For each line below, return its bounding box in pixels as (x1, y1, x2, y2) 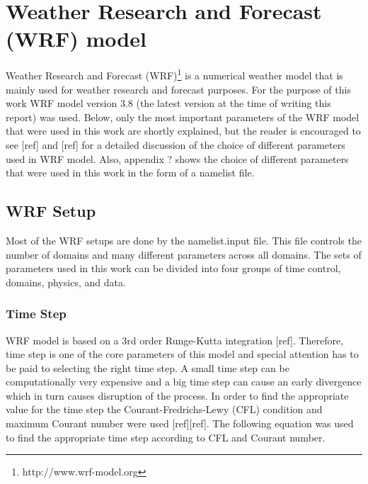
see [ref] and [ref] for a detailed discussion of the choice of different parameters (6, 137, 345, 152)
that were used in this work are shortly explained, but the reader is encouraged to (6, 123, 361, 138)
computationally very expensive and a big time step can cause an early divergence (6, 374, 362, 389)
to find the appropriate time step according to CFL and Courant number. (6, 429, 326, 444)
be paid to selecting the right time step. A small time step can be (6, 360, 289, 375)
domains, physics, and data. (6, 274, 126, 289)
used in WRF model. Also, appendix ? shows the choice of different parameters (6, 151, 349, 166)
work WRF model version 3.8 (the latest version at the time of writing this (6, 96, 331, 111)
